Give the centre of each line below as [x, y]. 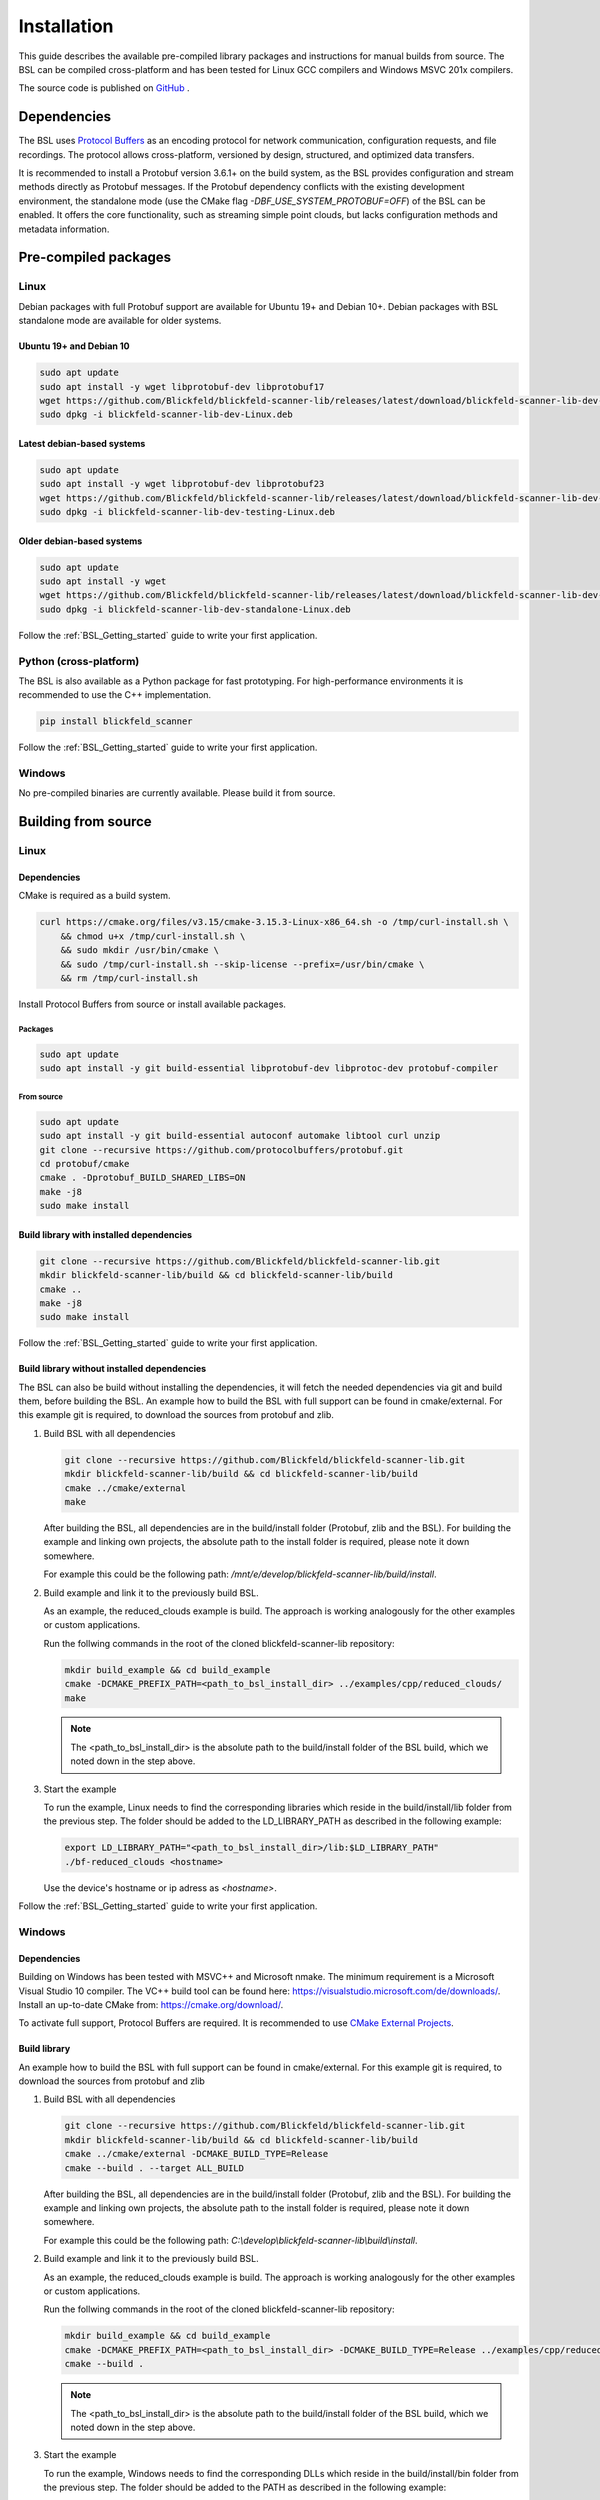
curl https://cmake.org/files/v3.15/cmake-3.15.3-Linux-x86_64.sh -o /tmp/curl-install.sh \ [274, 922]
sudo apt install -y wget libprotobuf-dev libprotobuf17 [182, 386]
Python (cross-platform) [79, 661]
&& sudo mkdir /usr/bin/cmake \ [140, 950]
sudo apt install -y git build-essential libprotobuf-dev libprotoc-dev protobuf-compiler [269, 1068]
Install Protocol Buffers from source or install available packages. [152, 1004]
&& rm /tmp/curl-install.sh [129, 978]
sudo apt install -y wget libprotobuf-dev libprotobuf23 [182, 484]
